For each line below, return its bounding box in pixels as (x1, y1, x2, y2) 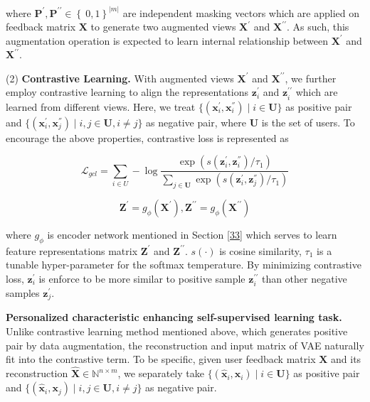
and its (331, 352, 361, 366)
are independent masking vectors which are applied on (122, 5, 360, 20)
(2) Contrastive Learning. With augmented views (6, 70, 234, 85)
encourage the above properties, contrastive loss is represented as (6, 130, 289, 145)
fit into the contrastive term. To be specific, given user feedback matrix (6, 352, 316, 366)
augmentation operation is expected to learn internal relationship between (6, 33, 328, 48)
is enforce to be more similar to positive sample (38, 271, 245, 286)
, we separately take (117, 366, 204, 381)
